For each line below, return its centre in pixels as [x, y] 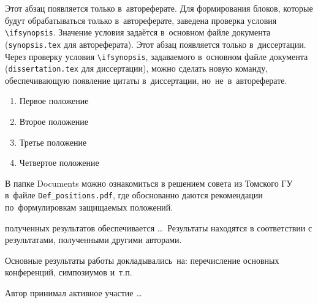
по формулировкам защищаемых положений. [89, 207]
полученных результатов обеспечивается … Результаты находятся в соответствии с [159, 227]
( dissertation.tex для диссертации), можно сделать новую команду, [137, 68]
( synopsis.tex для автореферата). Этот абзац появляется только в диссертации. [156, 44]
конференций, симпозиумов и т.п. [69, 272]
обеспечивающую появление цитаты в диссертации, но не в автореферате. [146, 80]
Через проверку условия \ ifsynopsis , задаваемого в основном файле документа [157, 56]
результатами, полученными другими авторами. [93, 240]
